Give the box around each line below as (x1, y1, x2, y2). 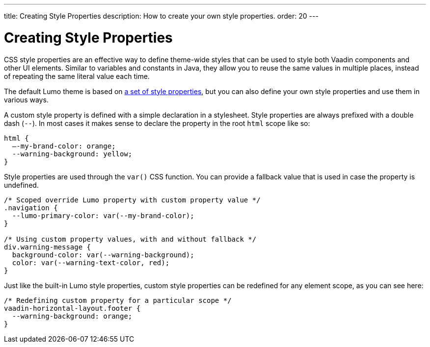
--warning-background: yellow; (12, 149, 133, 158)
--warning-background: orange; (12, 312, 133, 320)
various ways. (4, 95, 49, 104)
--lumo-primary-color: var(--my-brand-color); (12, 211, 194, 220)
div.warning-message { (4, 243, 91, 251)
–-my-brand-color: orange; (12, 142, 116, 150)
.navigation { (4, 203, 58, 212)
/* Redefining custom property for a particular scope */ (4, 296, 232, 304)
